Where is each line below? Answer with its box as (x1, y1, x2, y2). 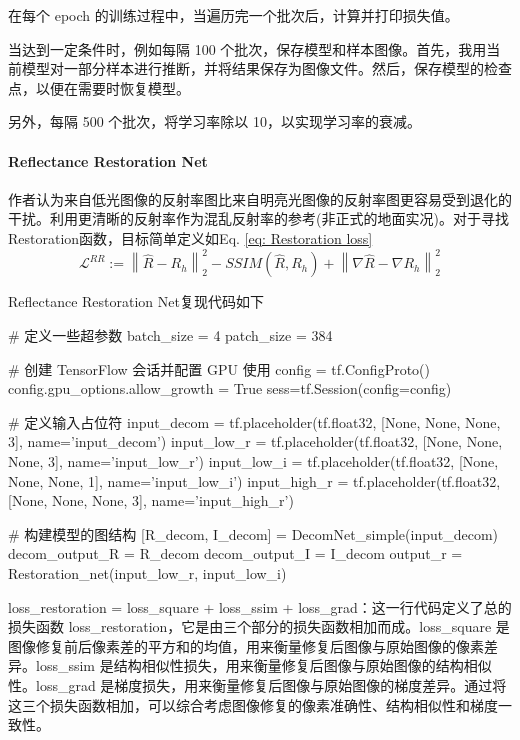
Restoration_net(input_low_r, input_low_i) (8, 562, 287, 583)
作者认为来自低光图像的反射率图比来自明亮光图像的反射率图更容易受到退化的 (8, 188, 512, 209)
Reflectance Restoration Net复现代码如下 (8, 291, 264, 312)
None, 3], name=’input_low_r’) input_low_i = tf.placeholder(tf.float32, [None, (8, 450, 499, 471)
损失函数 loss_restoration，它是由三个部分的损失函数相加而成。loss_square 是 (8, 616, 510, 637)
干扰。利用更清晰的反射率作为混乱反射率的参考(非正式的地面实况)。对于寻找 (8, 208, 509, 229)
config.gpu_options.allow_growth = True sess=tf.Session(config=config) (8, 378, 452, 399)
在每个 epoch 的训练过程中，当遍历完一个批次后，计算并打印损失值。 (8, 5, 459, 25)
